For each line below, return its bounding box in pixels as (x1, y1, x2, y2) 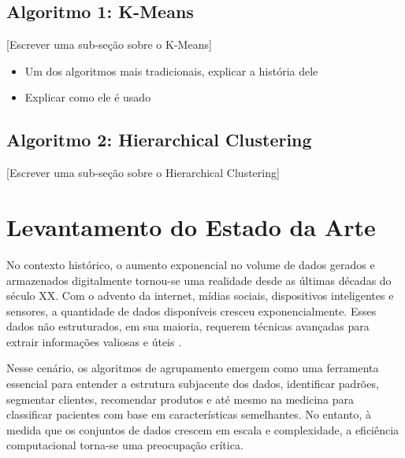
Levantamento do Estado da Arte (6, 210, 376, 242)
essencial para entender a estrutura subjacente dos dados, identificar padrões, (6, 375, 379, 392)
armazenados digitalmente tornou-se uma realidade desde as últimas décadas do (6, 271, 392, 288)
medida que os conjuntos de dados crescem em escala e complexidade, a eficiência (6, 421, 399, 438)
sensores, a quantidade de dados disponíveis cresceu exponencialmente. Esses (6, 302, 377, 319)
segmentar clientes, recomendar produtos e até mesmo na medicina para (6, 390, 355, 407)
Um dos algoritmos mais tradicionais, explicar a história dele (24, 62, 318, 79)
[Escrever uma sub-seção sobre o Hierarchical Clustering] (6, 164, 280, 181)
